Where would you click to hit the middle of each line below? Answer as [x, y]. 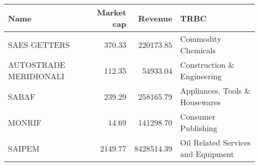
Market [112, 12]
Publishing [198, 128]
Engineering [201, 76]
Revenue [155, 18]
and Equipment [207, 154]
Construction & [207, 65]
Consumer [198, 116]
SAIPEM [24, 148]
